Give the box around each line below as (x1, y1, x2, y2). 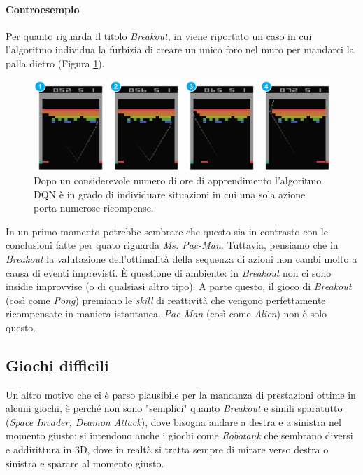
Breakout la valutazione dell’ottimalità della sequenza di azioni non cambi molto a (6, 251, 357, 266)
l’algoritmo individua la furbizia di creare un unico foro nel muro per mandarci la (6, 42, 355, 57)
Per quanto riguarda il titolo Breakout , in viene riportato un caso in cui (6, 28, 312, 43)
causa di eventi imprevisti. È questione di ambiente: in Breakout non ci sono (6, 265, 332, 280)
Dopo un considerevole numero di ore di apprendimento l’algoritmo (34, 172, 322, 187)
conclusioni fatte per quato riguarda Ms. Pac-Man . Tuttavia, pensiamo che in (6, 238, 339, 252)
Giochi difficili (6, 354, 109, 376)
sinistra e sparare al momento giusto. (6, 455, 164, 470)
